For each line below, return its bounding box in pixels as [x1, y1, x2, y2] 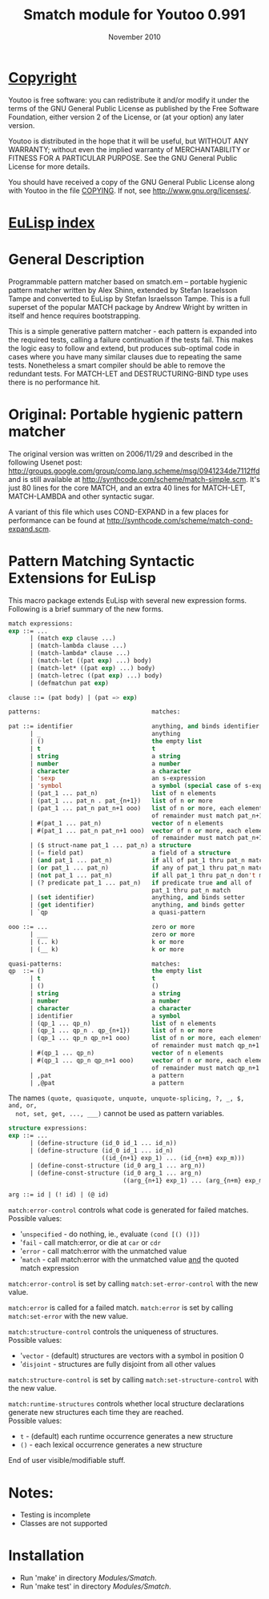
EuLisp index [8, 214, 95, 231]
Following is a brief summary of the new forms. [8, 604, 164, 613]
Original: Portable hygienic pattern [8, 406, 243, 424]
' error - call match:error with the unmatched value [19, 1247, 187, 1256]
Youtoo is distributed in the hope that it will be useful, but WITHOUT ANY [8, 136, 249, 146]
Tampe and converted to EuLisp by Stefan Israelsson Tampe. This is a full [8, 294, 251, 303]
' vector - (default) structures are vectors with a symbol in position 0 [19, 1351, 244, 1360]
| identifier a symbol [29, 1011, 181, 1020]
